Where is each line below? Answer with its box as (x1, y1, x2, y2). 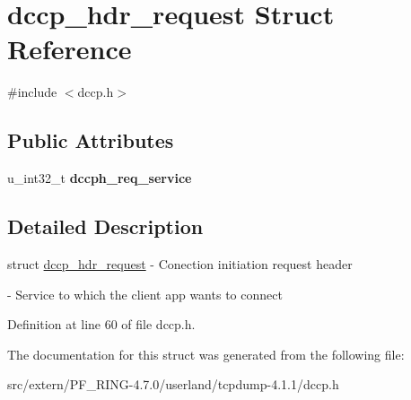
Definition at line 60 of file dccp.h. (7, 315, 196, 334)
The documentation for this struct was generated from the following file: (7, 344, 405, 363)
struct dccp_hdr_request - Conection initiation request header (7, 254, 353, 273)
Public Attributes (7, 126, 174, 154)
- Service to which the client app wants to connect (7, 284, 283, 303)
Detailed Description (7, 213, 204, 240)
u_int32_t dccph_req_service (7, 169, 192, 187)
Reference (7, 30, 132, 67)
